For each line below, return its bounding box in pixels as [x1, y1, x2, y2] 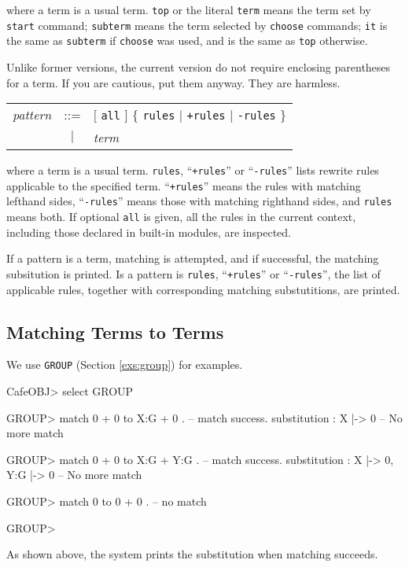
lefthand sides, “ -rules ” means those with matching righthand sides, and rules [6, 193, 392, 209]
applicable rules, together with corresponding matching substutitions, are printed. [6, 281, 400, 297]
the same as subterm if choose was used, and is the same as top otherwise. [6, 32, 368, 49]
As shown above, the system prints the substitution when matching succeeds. [6, 546, 378, 562]
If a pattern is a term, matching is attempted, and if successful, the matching [6, 250, 379, 267]
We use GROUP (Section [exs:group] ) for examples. [6, 356, 243, 373]
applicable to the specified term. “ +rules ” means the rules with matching [6, 177, 361, 193]
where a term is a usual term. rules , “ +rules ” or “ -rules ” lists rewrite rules [6, 162, 379, 179]
